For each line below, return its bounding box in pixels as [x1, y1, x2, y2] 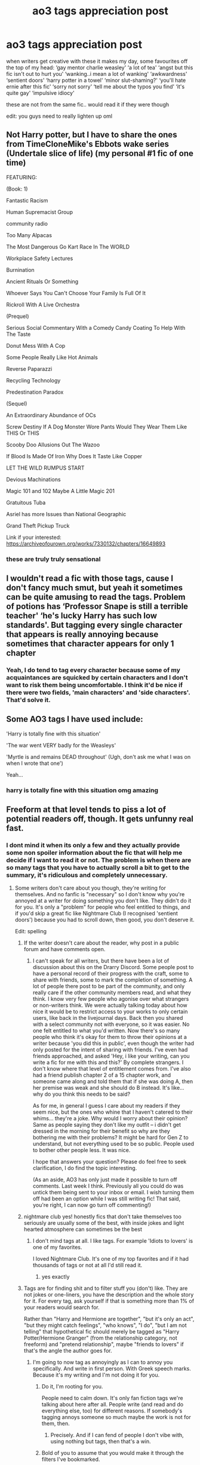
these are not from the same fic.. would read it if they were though [6, 100, 170, 108]
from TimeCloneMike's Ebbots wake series [6, 139, 169, 149]
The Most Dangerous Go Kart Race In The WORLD [6, 243, 130, 250]
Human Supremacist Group [6, 208, 73, 216]
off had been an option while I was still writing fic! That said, [32, 1195, 181, 1202]
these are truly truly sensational [6, 554, 101, 563]
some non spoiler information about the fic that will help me [6, 848, 183, 857]
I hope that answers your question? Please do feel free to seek [32, 1158, 187, 1166]
